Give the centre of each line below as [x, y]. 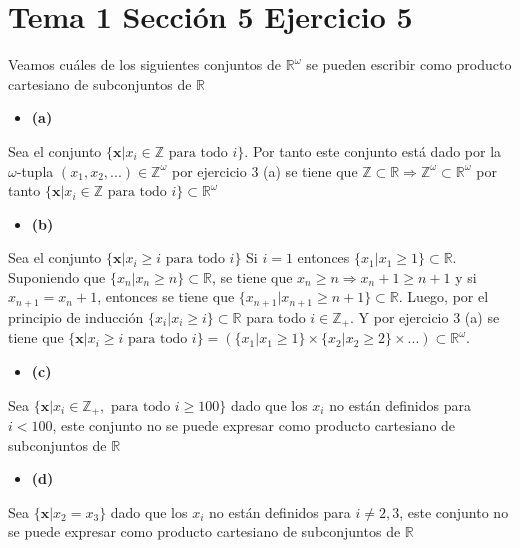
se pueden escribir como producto [409, 64]
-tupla [35, 170]
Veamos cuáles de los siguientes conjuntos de [145, 64]
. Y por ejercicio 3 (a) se [425, 316]
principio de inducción [76, 316]
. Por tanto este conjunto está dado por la [373, 150]
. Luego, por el [443, 296]
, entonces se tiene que [166, 296]
